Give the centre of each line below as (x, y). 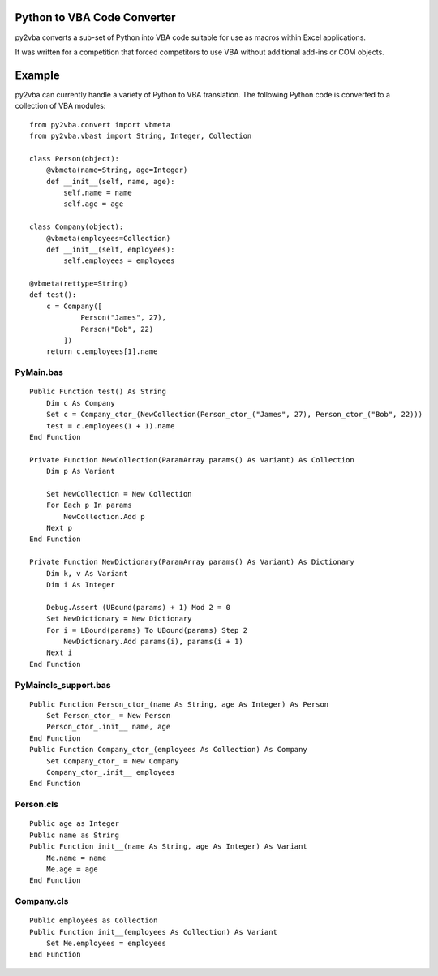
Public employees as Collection (94, 920)
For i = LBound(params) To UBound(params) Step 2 (146, 630)
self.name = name (98, 192)
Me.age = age (72, 869)
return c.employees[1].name (102, 352)
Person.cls (36, 805)
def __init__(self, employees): (110, 249)
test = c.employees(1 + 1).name (110, 426)
